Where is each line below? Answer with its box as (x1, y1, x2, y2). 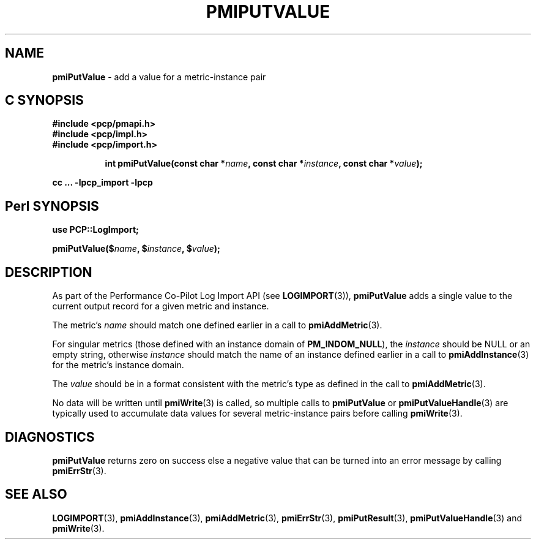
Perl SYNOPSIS (5, 198, 99, 214)
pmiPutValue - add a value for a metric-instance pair (52, 71, 266, 82)
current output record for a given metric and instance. (52, 301, 269, 312)
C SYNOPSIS (5, 93, 84, 108)
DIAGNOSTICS (5, 429, 95, 445)
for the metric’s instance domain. (52, 360, 184, 371)
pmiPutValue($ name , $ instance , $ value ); (52, 243, 220, 254)
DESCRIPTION (5, 264, 92, 280)
